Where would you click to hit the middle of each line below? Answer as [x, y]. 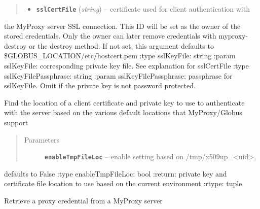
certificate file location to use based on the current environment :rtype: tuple [123, 183]
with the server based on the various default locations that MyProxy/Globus [123, 112]
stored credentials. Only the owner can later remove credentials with [110, 36]
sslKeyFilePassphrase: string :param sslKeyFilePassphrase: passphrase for [118, 75]
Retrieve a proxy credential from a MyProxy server [83, 201]
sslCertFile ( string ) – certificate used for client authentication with [143, 9]
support [16, 122]
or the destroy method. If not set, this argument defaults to [121, 45]
